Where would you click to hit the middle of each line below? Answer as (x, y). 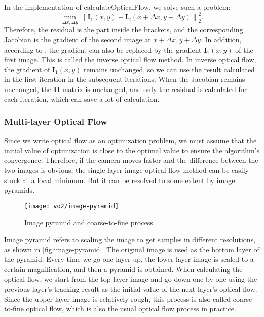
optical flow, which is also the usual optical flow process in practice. (131, 309)
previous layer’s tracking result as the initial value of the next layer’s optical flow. (131, 289)
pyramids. (20, 190)
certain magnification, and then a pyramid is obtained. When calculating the (123, 269)
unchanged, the (28, 89)
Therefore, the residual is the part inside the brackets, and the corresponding (124, 30)
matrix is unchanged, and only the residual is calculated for (155, 89)
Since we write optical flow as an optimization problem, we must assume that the (130, 140)
